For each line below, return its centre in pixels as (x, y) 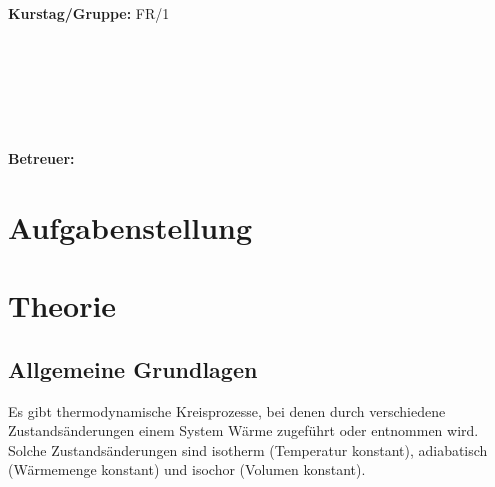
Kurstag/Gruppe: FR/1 (89, 12)
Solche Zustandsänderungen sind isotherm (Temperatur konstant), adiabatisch (248, 449)
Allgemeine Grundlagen (133, 368)
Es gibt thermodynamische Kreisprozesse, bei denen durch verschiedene (227, 410)
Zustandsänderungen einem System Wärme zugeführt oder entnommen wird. (243, 430)
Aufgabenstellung (130, 226)
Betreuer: (41, 158)
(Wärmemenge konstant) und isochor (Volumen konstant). (187, 469)
